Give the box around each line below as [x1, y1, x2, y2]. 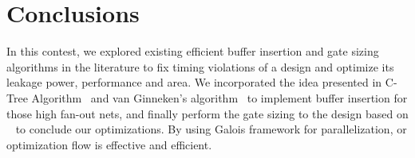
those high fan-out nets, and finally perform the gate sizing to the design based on [6, 105, 409, 121]
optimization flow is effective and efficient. [6, 136, 212, 152]
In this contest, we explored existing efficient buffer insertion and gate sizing [6, 43, 379, 60]
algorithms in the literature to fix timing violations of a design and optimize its [6, 58, 394, 75]
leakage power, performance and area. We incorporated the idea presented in [6, 74, 382, 91]
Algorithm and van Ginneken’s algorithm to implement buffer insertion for [31, 89, 408, 106]
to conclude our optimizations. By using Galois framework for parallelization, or [15, 121, 407, 137]
